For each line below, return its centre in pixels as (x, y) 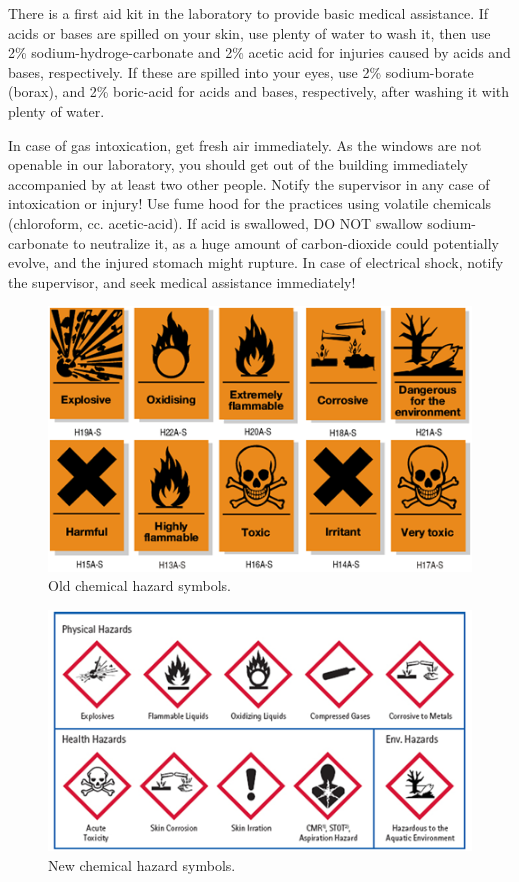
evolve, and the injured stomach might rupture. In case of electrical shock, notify (256, 262)
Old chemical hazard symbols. (139, 585)
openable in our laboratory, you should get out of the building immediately (238, 164)
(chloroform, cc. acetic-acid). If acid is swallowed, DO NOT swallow (215, 222)
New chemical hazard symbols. (142, 865)
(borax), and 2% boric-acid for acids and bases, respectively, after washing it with (259, 91)
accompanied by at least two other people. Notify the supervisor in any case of (249, 183)
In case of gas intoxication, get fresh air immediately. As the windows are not (245, 144)
